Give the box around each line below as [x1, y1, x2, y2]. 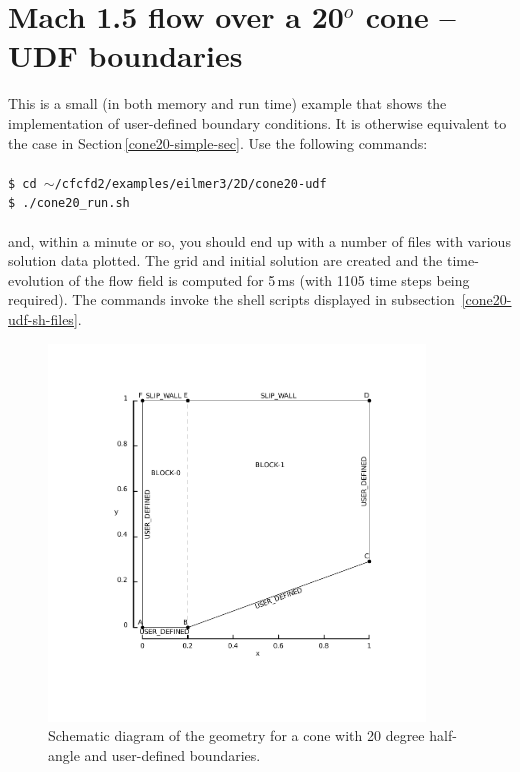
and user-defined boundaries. [84, 744, 261, 765]
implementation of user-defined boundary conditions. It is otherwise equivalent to [8, 112, 507, 133]
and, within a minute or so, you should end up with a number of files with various [8, 230, 511, 251]
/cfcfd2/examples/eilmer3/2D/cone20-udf [54, 176, 327, 191]
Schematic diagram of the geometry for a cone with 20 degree [48, 725, 425, 746]
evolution [8, 269, 65, 290]
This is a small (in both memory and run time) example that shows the [8, 93, 447, 114]
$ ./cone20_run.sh [8, 196, 130, 211]
